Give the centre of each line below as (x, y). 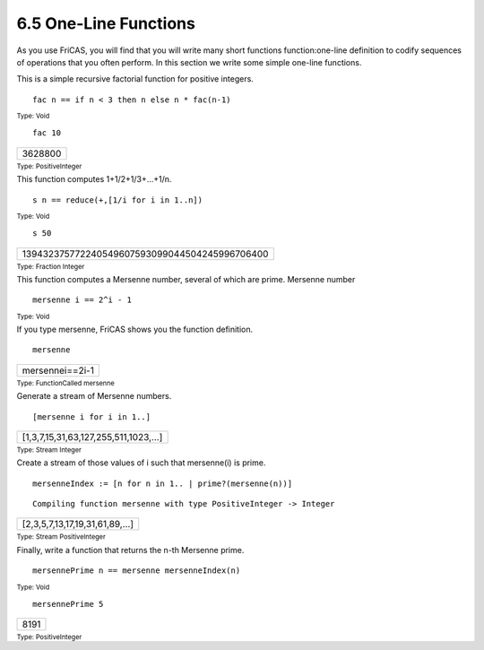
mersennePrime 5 (68, 604)
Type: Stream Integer (49, 450)
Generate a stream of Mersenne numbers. (94, 396)
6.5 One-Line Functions (106, 23)
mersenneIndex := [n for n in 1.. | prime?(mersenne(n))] (163, 483)
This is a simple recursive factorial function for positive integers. (135, 79)
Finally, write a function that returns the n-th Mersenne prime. (130, 550)
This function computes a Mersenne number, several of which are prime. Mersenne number (186, 279)
